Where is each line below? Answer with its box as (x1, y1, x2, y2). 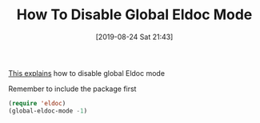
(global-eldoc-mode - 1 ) (8, 106, 88, 115)
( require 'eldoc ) (8, 99, 66, 107)
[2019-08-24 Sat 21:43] (95, 32, 174, 42)
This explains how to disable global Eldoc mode (8, 68, 166, 77)
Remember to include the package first (8, 84, 137, 93)
